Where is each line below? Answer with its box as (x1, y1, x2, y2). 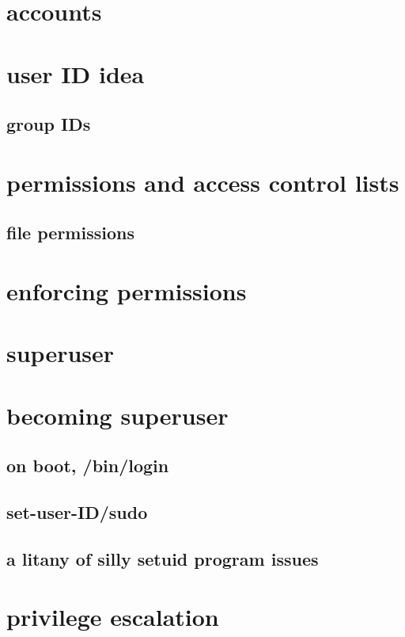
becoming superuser (6, 399, 229, 431)
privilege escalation (6, 601, 219, 633)
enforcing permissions (6, 274, 247, 307)
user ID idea (6, 57, 145, 90)
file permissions (6, 220, 134, 245)
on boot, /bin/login (6, 453, 169, 478)
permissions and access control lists (6, 166, 399, 198)
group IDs (6, 112, 91, 136)
